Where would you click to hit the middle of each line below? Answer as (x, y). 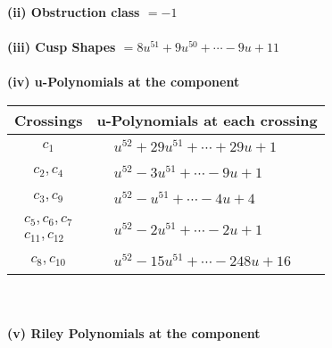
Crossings (49, 120)
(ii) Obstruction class (74, 12)
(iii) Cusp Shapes (62, 47)
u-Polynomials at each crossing (207, 120)
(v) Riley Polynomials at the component (134, 332)
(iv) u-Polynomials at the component (124, 82)
